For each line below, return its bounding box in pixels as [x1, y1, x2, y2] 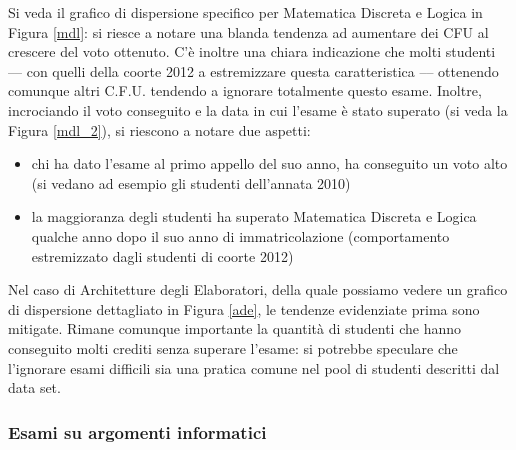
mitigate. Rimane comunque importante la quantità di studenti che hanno [8, 318, 461, 339]
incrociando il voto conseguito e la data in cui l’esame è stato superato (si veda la [8, 99, 508, 120]
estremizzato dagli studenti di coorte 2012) [31, 245, 294, 266]
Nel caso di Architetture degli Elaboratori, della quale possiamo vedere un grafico [8, 279, 508, 300]
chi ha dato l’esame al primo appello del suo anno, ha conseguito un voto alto [31, 153, 508, 174]
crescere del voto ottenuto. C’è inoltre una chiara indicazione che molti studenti [8, 41, 496, 62]
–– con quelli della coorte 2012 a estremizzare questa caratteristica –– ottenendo [8, 60, 499, 81]
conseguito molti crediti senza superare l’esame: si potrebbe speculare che [8, 337, 458, 358]
